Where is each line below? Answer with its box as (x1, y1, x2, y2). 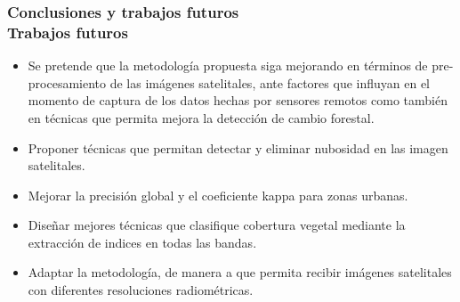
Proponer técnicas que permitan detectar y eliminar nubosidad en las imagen (28, 138, 448, 157)
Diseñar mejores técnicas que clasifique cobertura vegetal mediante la (28, 216, 406, 234)
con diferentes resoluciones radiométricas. (28, 281, 254, 299)
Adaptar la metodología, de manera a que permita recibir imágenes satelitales (28, 263, 452, 282)
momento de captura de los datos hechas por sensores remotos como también (28, 91, 448, 110)
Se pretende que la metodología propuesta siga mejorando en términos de (28, 56, 428, 75)
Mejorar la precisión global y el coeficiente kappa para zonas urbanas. (28, 185, 408, 204)
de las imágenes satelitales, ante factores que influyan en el (109, 73, 431, 92)
